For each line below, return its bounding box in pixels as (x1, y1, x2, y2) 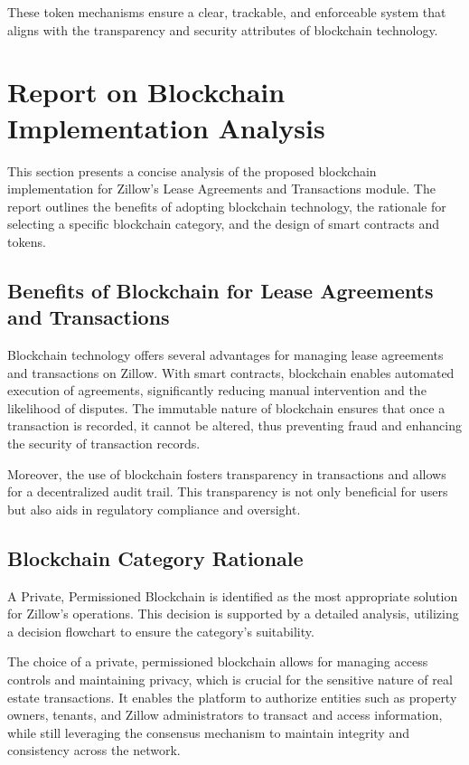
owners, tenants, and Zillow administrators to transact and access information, (7, 705, 443, 724)
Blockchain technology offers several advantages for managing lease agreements (7, 345, 444, 364)
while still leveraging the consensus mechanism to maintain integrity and (7, 722, 409, 741)
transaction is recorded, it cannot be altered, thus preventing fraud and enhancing (7, 416, 462, 435)
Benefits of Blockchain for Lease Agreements (7, 276, 434, 304)
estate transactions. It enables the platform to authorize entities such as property (7, 687, 457, 706)
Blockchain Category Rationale (7, 543, 304, 571)
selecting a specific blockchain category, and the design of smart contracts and (7, 214, 440, 233)
